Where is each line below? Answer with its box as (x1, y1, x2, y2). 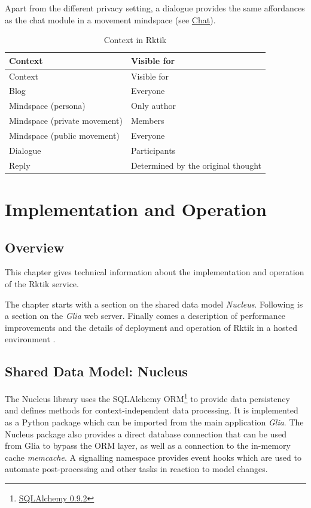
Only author (130, 99, 176, 112)
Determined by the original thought (130, 159, 261, 171)
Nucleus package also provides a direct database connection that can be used (5, 427, 286, 440)
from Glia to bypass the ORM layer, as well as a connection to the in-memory (5, 439, 291, 452)
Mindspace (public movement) (9, 129, 120, 141)
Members (130, 114, 164, 127)
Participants (130, 144, 176, 156)
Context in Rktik (103, 34, 167, 46)
